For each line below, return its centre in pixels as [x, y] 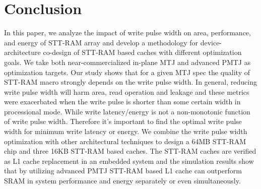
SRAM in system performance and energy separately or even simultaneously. [122, 181]
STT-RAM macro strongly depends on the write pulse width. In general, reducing [130, 82]
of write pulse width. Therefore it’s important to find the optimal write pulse [123, 121]
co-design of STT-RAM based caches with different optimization [142, 52]
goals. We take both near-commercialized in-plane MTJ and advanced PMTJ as [127, 62]
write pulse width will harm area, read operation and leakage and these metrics [127, 91]
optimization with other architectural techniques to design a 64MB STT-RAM [125, 141]
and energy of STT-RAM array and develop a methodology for [101, 42]
